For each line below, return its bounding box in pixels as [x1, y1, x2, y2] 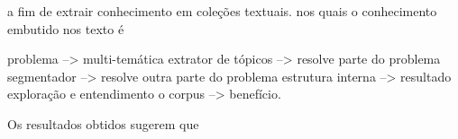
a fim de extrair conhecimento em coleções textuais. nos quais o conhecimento [7, 2, 437, 20]
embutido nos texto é [7, 19, 124, 38]
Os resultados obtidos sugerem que [7, 114, 199, 133]
